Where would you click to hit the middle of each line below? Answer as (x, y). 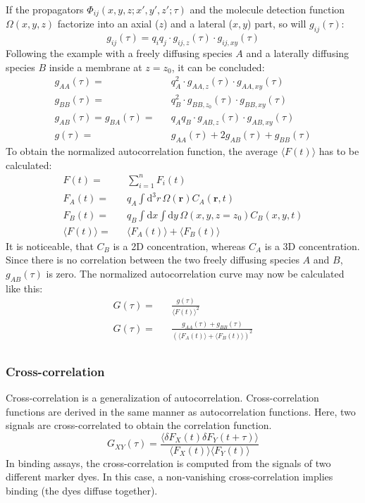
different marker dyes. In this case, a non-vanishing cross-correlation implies (169, 477)
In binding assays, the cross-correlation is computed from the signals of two (168, 462)
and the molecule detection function (267, 9)
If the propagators (45, 9)
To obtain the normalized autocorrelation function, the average (142, 151)
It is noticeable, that (50, 246)
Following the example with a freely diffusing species (119, 53)
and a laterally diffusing (298, 53)
